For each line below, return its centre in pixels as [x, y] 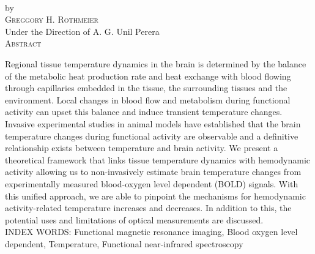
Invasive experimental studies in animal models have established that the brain [153, 123]
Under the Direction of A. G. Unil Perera [82, 31]
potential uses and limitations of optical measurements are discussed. [134, 219]
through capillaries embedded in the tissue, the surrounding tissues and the [146, 88]
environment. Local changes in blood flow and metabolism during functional [148, 99]
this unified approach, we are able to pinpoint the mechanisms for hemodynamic [155, 196]
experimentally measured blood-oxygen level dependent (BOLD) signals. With [152, 183]
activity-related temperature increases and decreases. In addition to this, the [148, 208]
